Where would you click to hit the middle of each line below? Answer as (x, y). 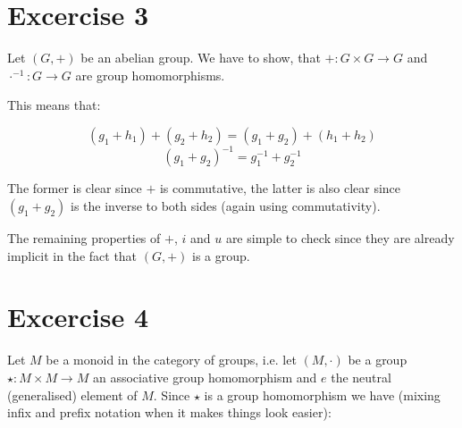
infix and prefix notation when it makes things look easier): (169, 412)
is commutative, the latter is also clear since (280, 188)
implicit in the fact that (72, 255)
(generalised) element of (72, 394)
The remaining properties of (84, 238)
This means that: (54, 105)
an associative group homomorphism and (205, 377)
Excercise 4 (78, 317)
